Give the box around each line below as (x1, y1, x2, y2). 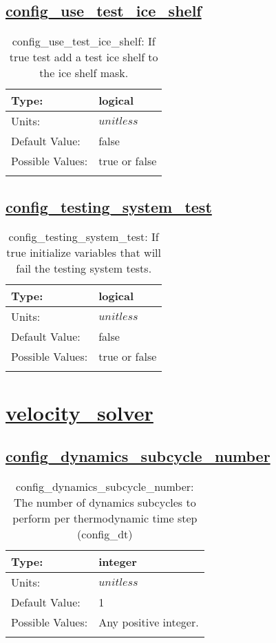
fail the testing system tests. (16, 260, 152, 277)
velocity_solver (6, 398, 153, 426)
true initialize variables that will (6, 244, 161, 261)
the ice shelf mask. (39, 65, 129, 81)
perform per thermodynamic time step (12, 509, 198, 526)
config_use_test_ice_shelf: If (12, 33, 156, 50)
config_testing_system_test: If (8, 229, 159, 245)
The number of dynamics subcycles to (13, 494, 196, 510)
